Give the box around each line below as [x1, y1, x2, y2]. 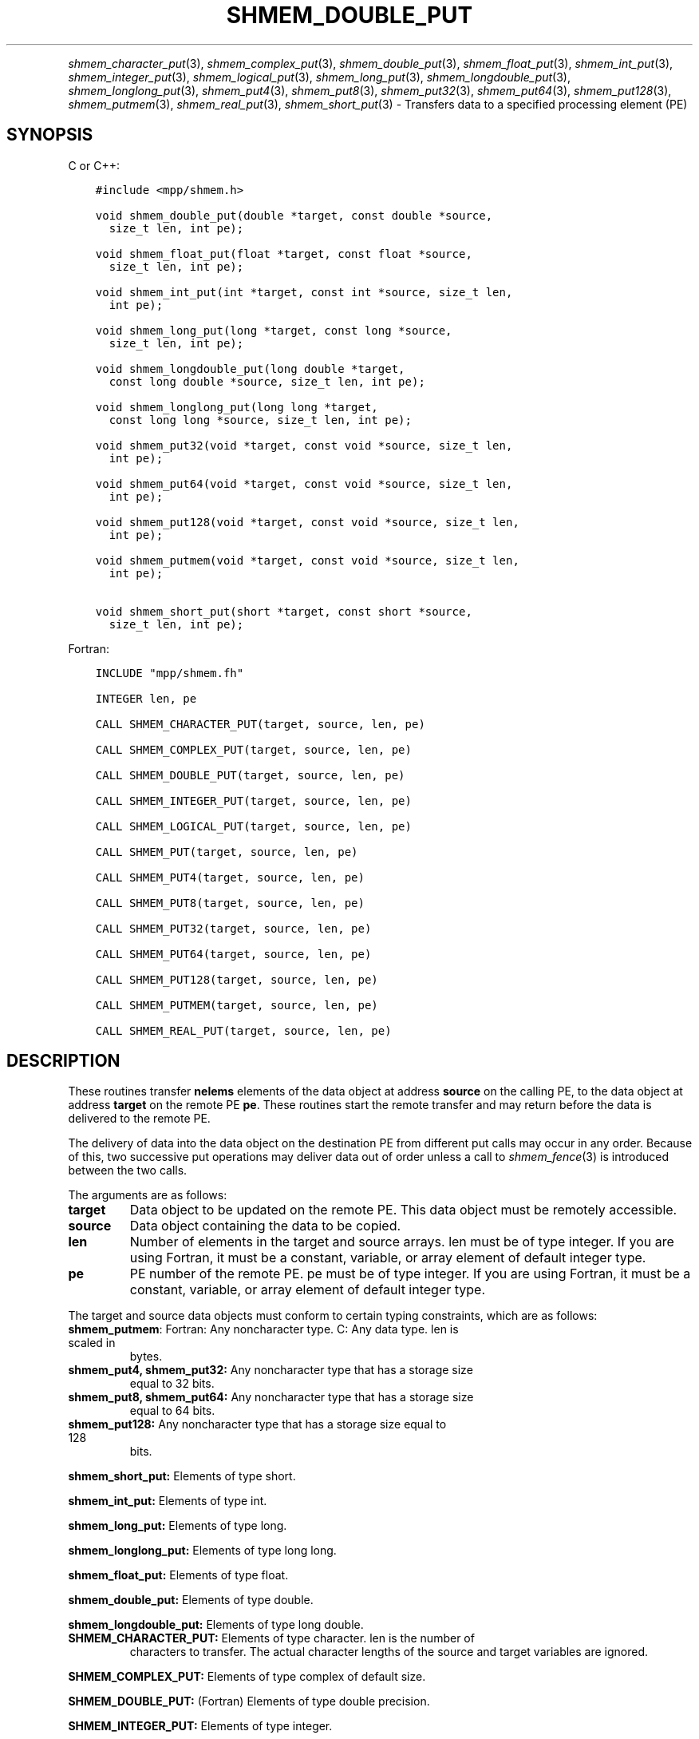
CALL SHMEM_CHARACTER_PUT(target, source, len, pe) [95, 717, 425, 731]
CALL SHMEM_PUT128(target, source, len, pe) [95, 972, 378, 986]
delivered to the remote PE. [68, 1111, 211, 1126]
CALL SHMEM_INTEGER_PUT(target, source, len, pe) [95, 794, 412, 807]
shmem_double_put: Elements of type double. [68, 1593, 314, 1607]
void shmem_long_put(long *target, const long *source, [95, 323, 452, 337]
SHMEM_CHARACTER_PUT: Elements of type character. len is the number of [68, 1631, 475, 1646]
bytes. [129, 1349, 163, 1364]
